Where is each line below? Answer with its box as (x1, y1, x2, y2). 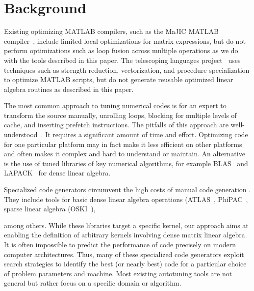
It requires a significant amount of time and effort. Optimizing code (45, 129, 248, 140)
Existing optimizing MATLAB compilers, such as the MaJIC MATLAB (4, 26, 219, 36)
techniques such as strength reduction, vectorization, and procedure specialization (4, 64, 250, 75)
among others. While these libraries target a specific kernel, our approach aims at (4, 220, 249, 230)
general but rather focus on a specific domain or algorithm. (4, 278, 181, 288)
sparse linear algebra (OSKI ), (4, 204, 96, 214)
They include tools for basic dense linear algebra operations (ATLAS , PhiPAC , (4, 194, 248, 204)
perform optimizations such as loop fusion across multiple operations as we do (4, 45, 238, 56)
